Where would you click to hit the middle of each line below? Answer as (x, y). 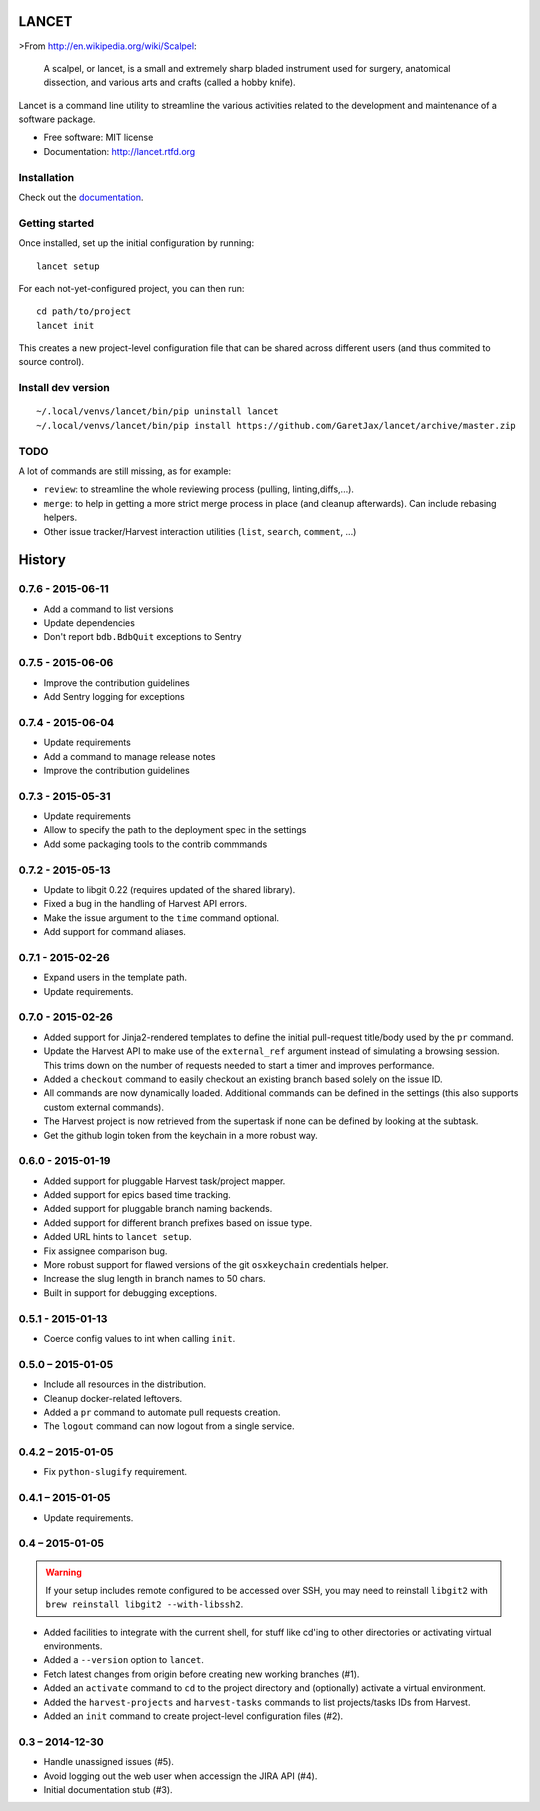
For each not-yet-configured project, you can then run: (131, 288)
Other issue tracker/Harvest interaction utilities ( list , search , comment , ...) (200, 531)
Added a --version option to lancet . (124, 1660)
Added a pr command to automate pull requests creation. (162, 1412)
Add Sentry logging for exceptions (114, 696)
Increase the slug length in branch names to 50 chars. (154, 1279)
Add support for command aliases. (115, 932)
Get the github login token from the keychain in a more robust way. (181, 1135)
